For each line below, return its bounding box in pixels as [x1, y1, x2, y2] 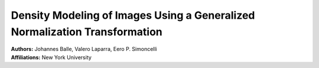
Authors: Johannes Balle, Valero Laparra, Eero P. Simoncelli [11, 46, 157, 53]
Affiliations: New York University [11, 53, 92, 61]
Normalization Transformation [11, 25, 162, 38]
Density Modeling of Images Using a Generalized [11, 9, 255, 22]
